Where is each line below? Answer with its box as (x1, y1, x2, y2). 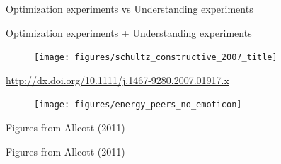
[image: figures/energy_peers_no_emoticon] (34, 100, 242, 110)
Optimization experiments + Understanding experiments (6, 25, 252, 40)
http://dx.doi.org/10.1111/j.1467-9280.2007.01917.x (6, 72, 229, 87)
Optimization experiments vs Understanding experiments (6, 1, 253, 16)
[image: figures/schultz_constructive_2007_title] (34, 52, 277, 63)
